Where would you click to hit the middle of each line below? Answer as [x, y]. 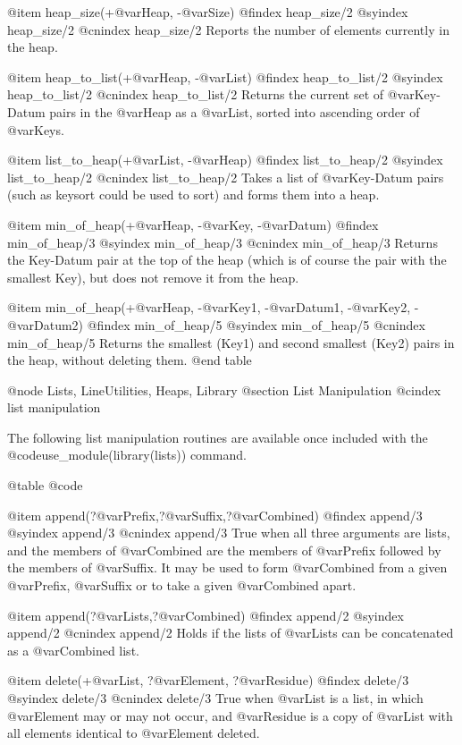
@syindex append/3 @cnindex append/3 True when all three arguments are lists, [229, 533]
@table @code [45, 485]
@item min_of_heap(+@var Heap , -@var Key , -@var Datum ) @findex [193, 224]
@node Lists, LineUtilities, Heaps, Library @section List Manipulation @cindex [224, 389]
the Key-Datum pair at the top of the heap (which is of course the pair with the [227, 260]
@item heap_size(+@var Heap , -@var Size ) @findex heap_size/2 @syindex [208, 12]
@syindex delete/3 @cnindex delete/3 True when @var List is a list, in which [215, 698]
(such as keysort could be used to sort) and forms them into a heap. [193, 195]
